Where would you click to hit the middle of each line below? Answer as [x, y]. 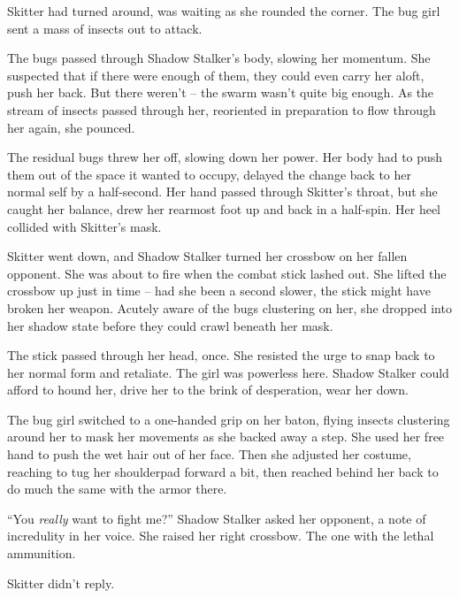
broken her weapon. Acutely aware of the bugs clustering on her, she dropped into [229, 307]
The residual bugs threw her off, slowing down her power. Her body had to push [225, 157]
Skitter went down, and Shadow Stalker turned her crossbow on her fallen [207, 256]
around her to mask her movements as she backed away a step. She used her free [226, 437]
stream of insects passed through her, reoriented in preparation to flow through [222, 109]
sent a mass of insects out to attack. [105, 28]
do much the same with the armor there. [117, 489]
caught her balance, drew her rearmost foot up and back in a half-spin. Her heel [224, 208]
